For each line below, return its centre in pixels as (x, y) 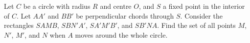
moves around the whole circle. (121, 34)
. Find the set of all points (196, 25)
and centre (116, 6)
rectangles (19, 25)
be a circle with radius (57, 6)
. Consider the (202, 15)
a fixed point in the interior (204, 6)
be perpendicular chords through (125, 15)
